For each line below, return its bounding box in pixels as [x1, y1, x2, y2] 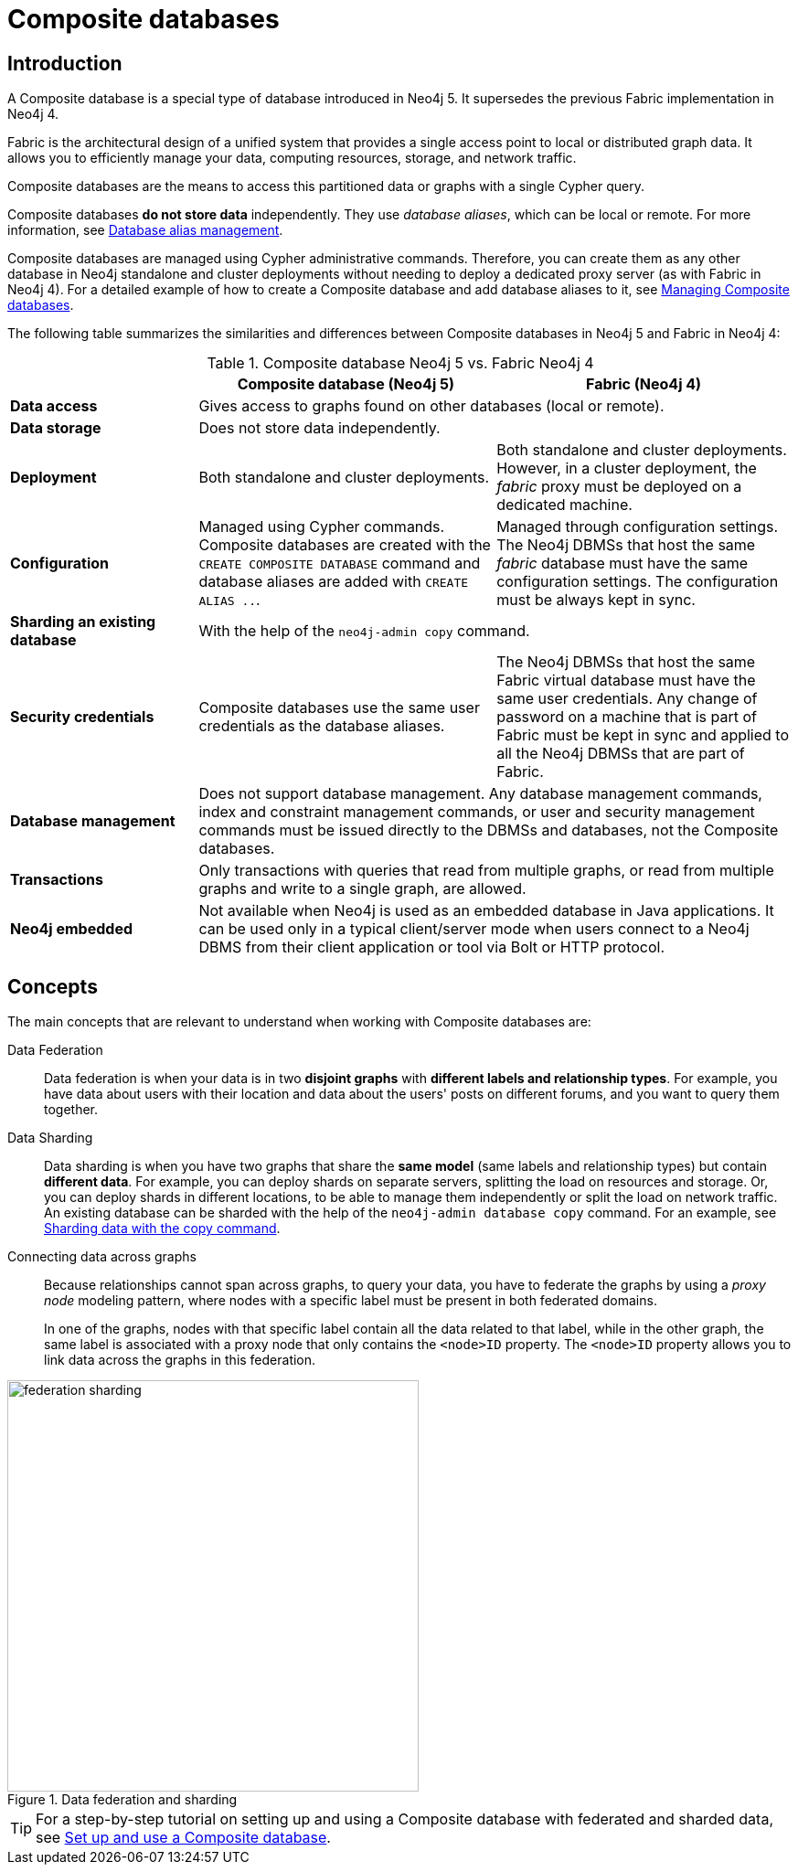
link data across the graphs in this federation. [44, 1352, 316, 1368]
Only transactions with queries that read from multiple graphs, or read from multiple [198, 861, 774, 880]
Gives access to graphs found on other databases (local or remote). [198, 397, 665, 416]
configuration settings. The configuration [496, 572, 779, 591]
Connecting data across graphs [7, 1249, 197, 1265]
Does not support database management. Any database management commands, [198, 784, 762, 803]
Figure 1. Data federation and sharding [7, 1792, 238, 1808]
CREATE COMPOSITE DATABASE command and [198, 554, 481, 573]
